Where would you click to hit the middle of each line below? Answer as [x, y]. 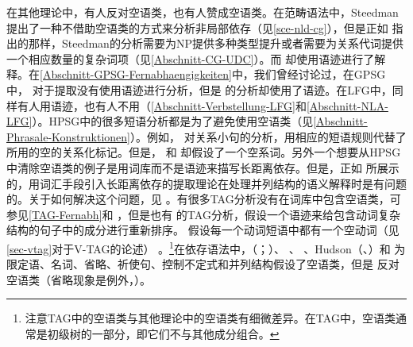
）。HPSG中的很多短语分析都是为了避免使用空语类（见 [173, 121]
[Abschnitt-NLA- [347, 105]
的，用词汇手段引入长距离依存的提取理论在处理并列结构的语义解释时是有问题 [206, 183]
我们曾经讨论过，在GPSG [320, 74]
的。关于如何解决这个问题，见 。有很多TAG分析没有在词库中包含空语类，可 [204, 199]
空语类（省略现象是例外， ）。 [79, 279]
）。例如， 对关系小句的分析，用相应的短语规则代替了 [268, 136]
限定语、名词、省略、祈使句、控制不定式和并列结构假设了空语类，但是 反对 [203, 264]
